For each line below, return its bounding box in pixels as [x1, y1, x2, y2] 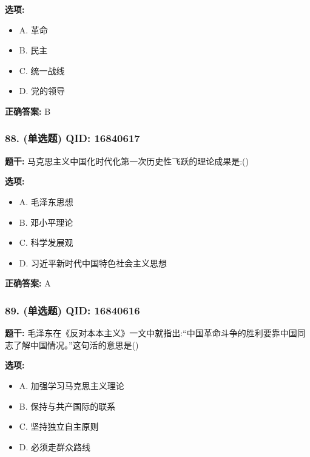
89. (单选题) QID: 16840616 [5, 302, 140, 317]
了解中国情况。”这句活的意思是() [13, 338, 139, 351]
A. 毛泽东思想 [19, 195, 73, 208]
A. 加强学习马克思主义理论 [19, 379, 124, 391]
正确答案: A [5, 277, 51, 289]
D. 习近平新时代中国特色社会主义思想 [19, 256, 167, 269]
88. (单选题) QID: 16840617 [5, 130, 140, 146]
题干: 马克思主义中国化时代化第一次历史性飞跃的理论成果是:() [5, 154, 249, 167]
